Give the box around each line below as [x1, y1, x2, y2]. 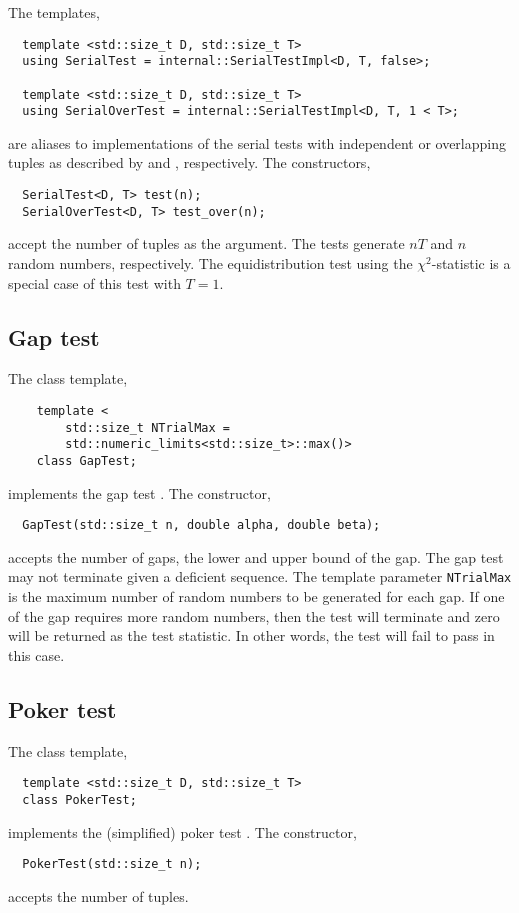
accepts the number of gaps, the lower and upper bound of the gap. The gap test [8, 546, 504, 567]
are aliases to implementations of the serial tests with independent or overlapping [8, 132, 506, 153]
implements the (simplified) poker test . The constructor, [8, 821, 357, 842]
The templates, [8, 2, 100, 22]
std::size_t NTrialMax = [65, 420, 230, 435]
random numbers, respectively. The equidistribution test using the [8, 252, 413, 273]
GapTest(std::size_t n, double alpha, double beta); [22, 518, 381, 533]
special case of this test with [8, 272, 181, 293]
